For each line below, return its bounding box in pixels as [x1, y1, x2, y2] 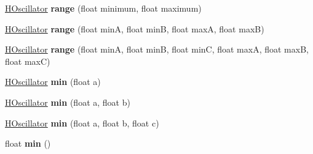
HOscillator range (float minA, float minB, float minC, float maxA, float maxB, [5, 43, 309, 56]
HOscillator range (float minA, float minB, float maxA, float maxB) [5, 22, 264, 35]
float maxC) [5, 54, 50, 67]
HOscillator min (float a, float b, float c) [5, 116, 159, 129]
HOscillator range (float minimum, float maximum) [5, 2, 202, 14]
